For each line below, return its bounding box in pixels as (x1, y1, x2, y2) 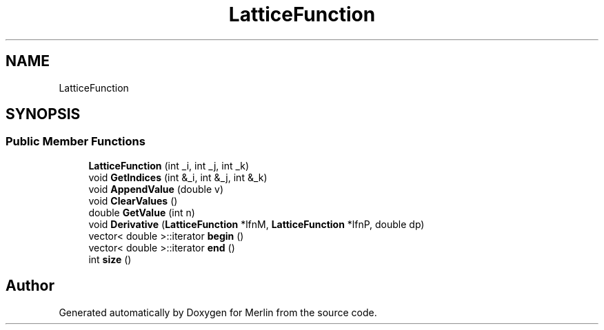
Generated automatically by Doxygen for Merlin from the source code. (59, 306, 377, 318)
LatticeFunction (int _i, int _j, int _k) (88, 159, 250, 172)
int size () (88, 253, 132, 265)
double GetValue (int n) (88, 206, 195, 218)
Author (6, 277, 54, 295)
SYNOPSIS (6, 105, 81, 123)
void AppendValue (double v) (88, 183, 224, 195)
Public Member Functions (6, 134, 145, 149)
